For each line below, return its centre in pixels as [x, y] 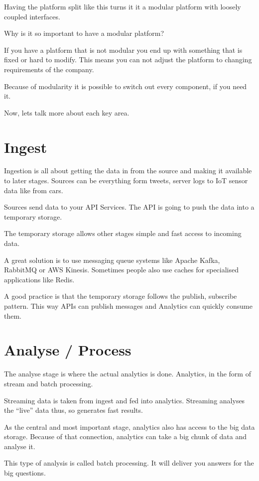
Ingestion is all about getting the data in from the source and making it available [128, 171]
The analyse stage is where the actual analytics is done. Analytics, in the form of [128, 374]
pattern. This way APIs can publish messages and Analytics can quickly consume [128, 306]
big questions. [25, 473]
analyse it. [20, 446]
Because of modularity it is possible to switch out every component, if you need [126, 86]
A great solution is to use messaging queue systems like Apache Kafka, [112, 260]
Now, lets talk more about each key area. [67, 112]
